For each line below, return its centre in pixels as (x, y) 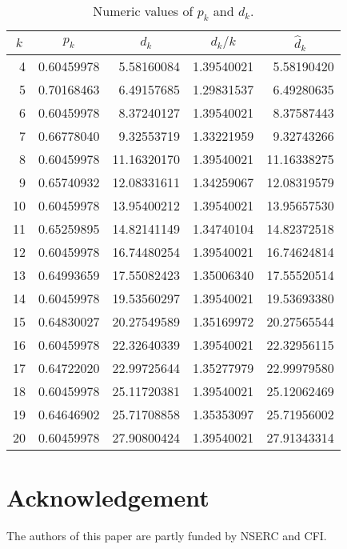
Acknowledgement (108, 497)
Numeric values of (143, 11)
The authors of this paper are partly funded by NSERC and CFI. (167, 535)
